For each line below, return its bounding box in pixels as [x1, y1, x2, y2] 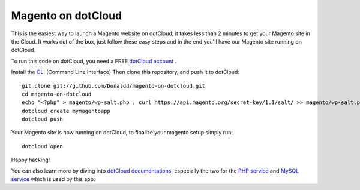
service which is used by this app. [11, 176, 95, 183]
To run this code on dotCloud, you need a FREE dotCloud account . [11, 57, 177, 65]
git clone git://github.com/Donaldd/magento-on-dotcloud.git [22, 82, 205, 89]
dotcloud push [22, 116, 63, 122]
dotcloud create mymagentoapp [22, 108, 111, 114]
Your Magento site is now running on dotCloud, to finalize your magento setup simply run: [11, 129, 233, 136]
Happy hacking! [11, 156, 50, 164]
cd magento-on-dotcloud [22, 90, 92, 97]
